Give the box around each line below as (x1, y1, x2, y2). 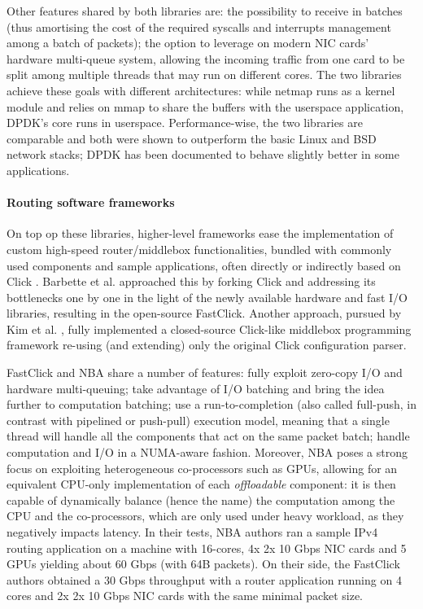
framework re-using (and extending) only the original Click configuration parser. (7, 336, 407, 353)
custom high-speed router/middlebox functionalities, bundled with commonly (7, 240, 392, 257)
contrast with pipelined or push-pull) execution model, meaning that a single (7, 411, 390, 428)
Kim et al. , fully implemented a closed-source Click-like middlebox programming (7, 320, 412, 337)
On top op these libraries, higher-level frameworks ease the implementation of (7, 225, 394, 242)
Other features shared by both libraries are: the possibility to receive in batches (7, 2, 403, 19)
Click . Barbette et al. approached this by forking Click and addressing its (7, 273, 376, 290)
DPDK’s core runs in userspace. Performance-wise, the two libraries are (7, 114, 363, 131)
